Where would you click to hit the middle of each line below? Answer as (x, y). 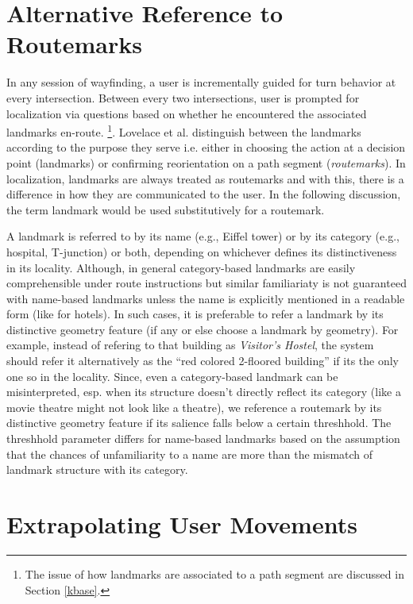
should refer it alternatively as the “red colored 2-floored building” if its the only (203, 361)
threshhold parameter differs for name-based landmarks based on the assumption (203, 439)
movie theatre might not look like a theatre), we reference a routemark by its (194, 407)
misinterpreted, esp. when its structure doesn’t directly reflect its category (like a (204, 392)
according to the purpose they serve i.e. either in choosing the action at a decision (206, 147)
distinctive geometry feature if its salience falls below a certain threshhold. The (199, 423)
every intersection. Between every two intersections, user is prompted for (183, 97)
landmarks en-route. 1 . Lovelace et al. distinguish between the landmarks (184, 131)
